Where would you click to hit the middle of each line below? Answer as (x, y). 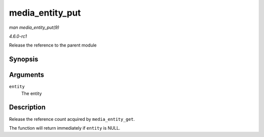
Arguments (27, 75)
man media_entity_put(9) (34, 27)
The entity (32, 93)
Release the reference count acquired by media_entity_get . (72, 119)
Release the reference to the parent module (53, 45)
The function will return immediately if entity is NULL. (65, 128)
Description (27, 107)
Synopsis (24, 59)
